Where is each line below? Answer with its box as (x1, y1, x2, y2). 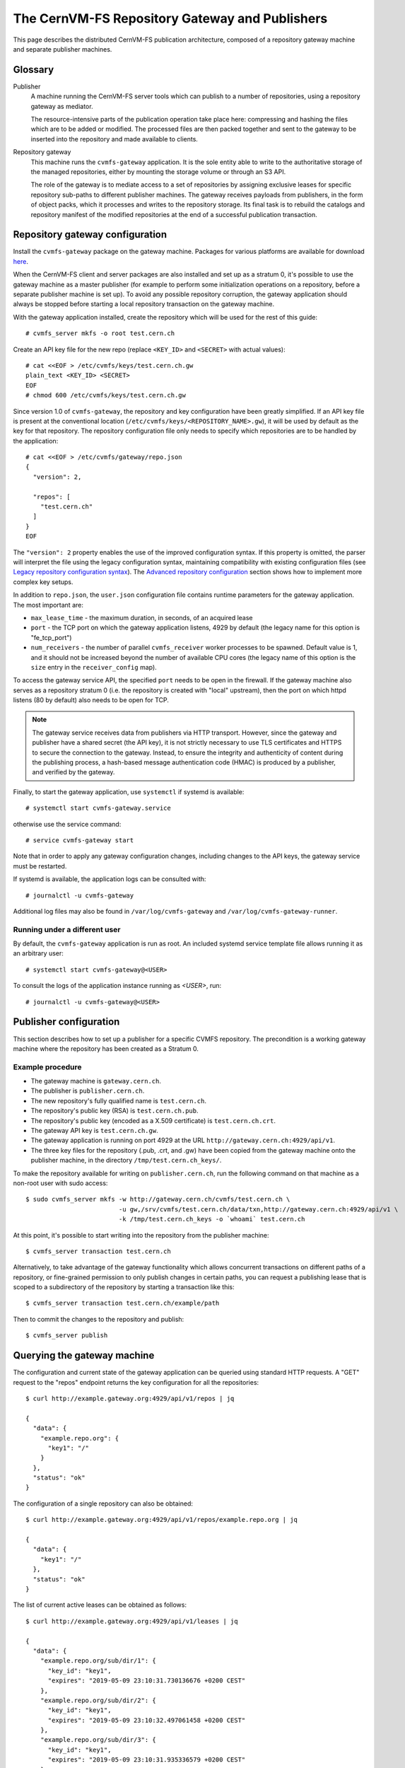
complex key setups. (13, 577, 74, 586)
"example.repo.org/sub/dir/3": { (40, 1736, 157, 1744)
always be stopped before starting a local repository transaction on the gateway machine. (13, 300, 275, 308)
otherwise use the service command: (13, 820, 122, 828)
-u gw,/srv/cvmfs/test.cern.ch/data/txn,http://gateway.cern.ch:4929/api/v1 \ (118, 1205, 399, 1213)
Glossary (13, 64, 54, 76)
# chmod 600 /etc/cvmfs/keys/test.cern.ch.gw (25, 391, 187, 400)
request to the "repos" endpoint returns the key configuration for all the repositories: (13, 1378, 259, 1386)
